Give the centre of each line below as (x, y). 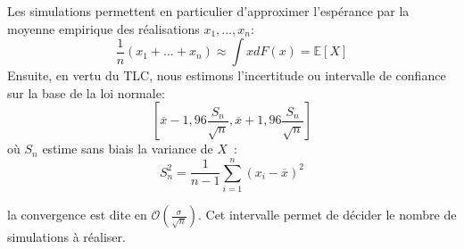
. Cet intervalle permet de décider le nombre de (327, 215)
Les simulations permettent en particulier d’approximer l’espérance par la (208, 11)
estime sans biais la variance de (128, 149)
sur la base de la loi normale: (86, 92)
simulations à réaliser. (66, 237)
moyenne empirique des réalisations (104, 28)
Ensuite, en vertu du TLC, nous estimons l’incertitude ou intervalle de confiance (227, 75)
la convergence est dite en (77, 215)
